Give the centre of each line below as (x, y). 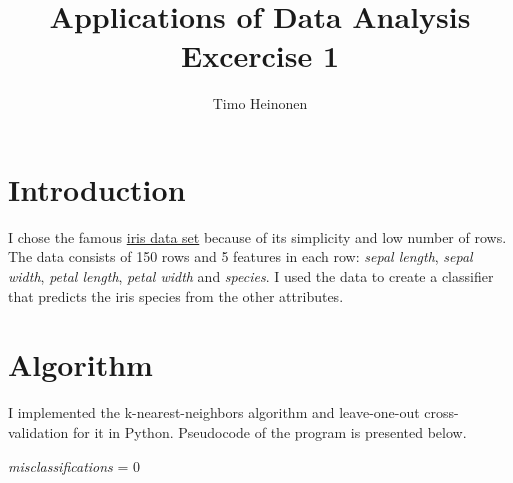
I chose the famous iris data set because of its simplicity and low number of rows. (257, 236)
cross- (441, 412)
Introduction (97, 188)
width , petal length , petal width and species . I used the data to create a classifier (251, 276)
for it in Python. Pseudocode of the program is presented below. (269, 431)
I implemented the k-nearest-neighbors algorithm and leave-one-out (214, 412)
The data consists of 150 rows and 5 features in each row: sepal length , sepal (240, 256)
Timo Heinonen (260, 103)
